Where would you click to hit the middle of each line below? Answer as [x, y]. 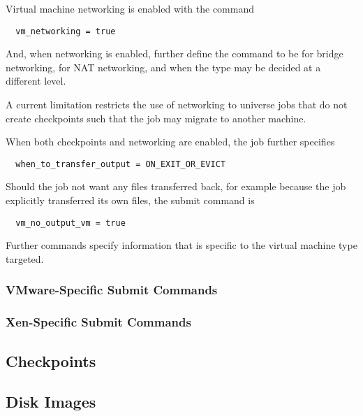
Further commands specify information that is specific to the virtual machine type [181, 245]
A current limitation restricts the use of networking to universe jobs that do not [177, 105]
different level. [36, 81]
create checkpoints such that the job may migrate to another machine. [156, 118]
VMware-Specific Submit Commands [112, 290]
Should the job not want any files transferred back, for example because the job [176, 186]
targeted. [25, 258]
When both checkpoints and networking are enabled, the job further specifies [170, 142]
